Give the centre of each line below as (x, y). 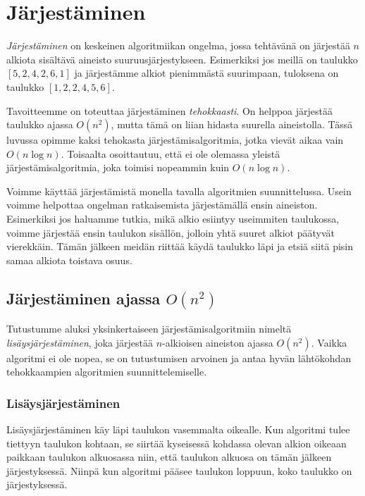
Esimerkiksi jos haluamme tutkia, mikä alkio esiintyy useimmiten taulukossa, (173, 219)
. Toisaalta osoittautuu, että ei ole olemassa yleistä (171, 153)
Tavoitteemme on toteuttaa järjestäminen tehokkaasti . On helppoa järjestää (170, 110)
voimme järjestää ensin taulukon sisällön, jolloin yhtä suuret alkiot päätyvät (171, 232)
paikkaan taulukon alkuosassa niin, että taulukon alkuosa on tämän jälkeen (169, 457)
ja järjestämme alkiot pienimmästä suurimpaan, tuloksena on (206, 73)
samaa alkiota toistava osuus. (69, 260)
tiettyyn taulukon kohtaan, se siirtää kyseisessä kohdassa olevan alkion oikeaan (177, 443)
